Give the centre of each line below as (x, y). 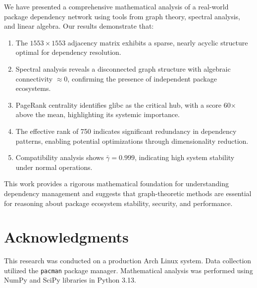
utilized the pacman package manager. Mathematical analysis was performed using (128, 270)
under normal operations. (54, 167)
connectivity (34, 78)
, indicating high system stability (184, 157)
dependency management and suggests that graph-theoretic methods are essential (128, 193)
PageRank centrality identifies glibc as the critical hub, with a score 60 (123, 104)
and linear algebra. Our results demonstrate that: (79, 26)
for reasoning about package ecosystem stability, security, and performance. (118, 203)
